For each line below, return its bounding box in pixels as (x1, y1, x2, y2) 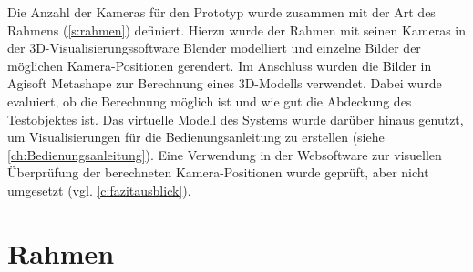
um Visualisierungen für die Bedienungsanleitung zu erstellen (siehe (7, 127, 385, 146)
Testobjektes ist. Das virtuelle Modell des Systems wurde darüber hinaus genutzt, (7, 109, 464, 128)
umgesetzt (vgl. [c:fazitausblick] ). (7, 180, 191, 199)
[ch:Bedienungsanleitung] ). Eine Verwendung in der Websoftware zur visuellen (7, 145, 442, 164)
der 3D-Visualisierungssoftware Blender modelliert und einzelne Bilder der (7, 38, 421, 57)
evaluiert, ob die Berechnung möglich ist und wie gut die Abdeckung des (7, 91, 412, 110)
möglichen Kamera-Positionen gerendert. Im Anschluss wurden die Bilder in (7, 55, 432, 75)
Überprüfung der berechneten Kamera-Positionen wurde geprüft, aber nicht (7, 163, 429, 182)
